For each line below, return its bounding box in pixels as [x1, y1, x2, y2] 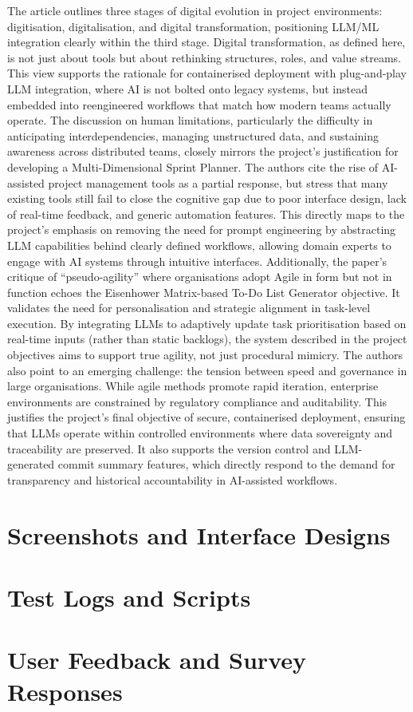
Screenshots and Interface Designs [7, 518, 391, 551]
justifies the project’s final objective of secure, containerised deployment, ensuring [7, 409, 406, 425]
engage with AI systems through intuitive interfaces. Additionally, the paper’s [7, 252, 387, 269]
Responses [7, 674, 123, 707]
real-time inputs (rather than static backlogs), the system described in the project [7, 330, 407, 347]
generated [7, 456, 55, 473]
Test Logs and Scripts [7, 580, 251, 613]
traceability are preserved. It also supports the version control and [7, 440, 331, 457]
